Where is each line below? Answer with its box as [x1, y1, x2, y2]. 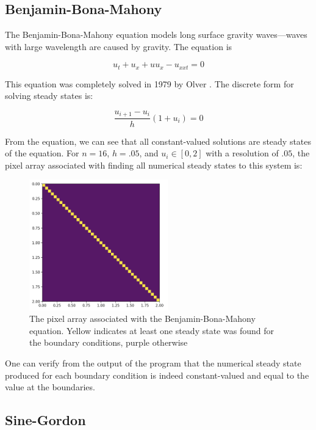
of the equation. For [5, 147, 79, 159]
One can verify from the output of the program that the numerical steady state [5, 356, 301, 369]
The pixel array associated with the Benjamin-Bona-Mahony [29, 312, 256, 325]
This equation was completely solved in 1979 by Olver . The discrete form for [5, 77, 294, 90]
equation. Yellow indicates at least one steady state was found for [29, 324, 274, 337]
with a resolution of [206, 147, 279, 159]
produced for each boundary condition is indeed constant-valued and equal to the [5, 368, 309, 381]
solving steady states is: [5, 89, 93, 102]
